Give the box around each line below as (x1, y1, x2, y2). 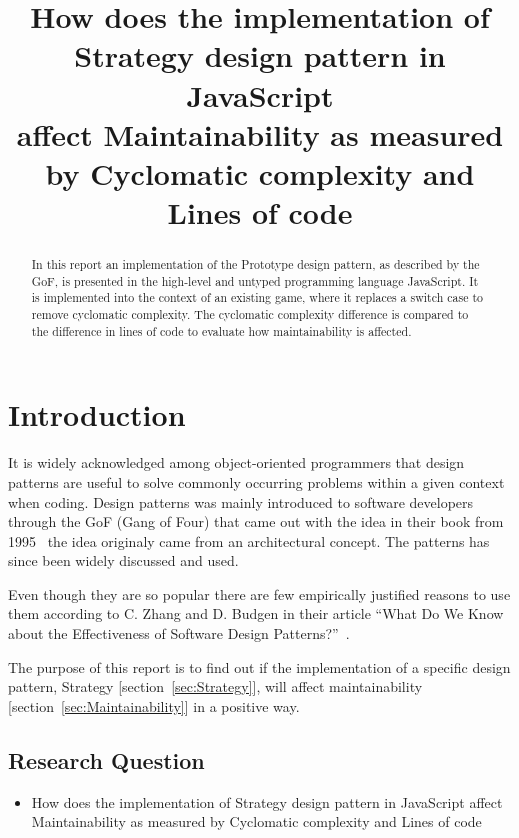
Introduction (8, 394, 186, 435)
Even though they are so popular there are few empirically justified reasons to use (8, 583, 511, 604)
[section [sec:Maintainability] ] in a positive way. (8, 695, 300, 716)
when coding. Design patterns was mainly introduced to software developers (8, 491, 474, 512)
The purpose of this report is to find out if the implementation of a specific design (8, 656, 511, 677)
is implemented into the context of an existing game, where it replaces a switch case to (31, 289, 483, 306)
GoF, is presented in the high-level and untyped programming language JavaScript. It (31, 272, 479, 289)
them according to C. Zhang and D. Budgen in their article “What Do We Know (8, 603, 504, 624)
